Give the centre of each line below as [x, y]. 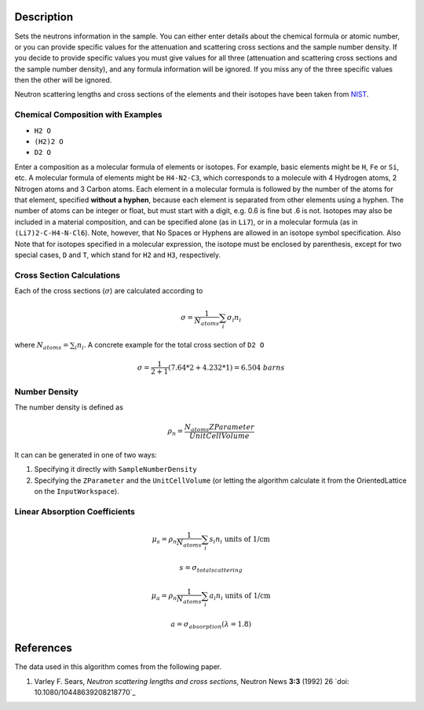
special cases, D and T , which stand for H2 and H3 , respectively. [118, 255]
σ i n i [234, 318]
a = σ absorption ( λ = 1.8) [211, 625]
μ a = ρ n [164, 596]
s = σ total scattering [211, 568]
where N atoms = [42, 346]
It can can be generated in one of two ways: [86, 455]
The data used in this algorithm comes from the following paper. [118, 667]
